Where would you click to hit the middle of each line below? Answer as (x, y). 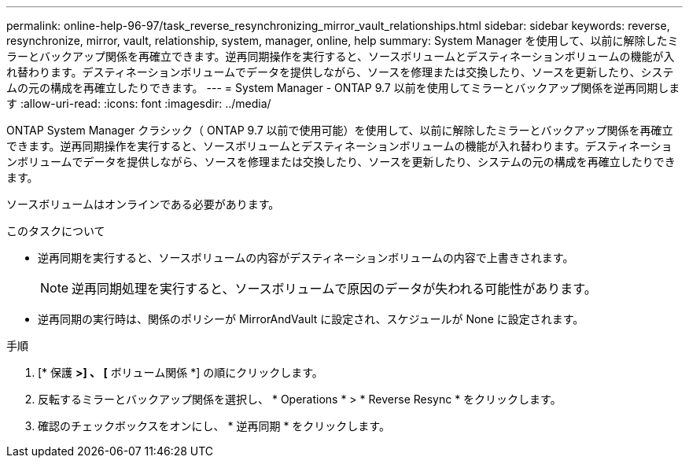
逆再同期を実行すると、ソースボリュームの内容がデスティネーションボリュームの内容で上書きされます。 (306, 258)
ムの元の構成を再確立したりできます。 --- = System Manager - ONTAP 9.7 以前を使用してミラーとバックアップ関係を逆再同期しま (343, 88)
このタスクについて (56, 231)
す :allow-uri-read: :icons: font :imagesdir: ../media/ (139, 103)
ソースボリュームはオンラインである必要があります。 (143, 204)
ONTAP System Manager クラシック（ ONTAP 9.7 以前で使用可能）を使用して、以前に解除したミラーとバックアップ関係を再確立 (340, 130)
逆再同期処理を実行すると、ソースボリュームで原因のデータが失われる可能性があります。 (334, 289)
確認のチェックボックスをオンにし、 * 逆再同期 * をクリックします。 (214, 426)
